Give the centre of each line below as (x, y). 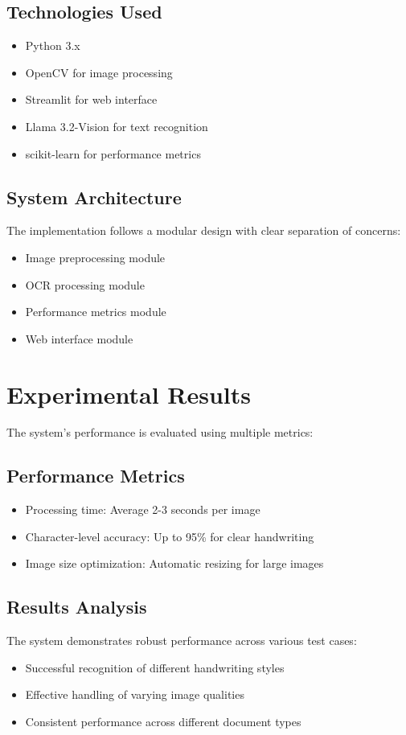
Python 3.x (53, 45)
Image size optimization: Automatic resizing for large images (174, 563)
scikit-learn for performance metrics (113, 153)
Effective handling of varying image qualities (135, 694)
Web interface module (79, 338)
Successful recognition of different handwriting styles (155, 667)
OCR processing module (85, 284)
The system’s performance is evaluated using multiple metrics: (160, 432)
